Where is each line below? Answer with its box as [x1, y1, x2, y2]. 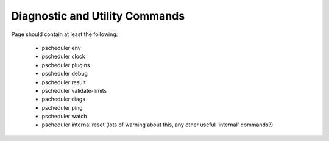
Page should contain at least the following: [11, 31, 118, 38]
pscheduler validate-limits [41, 87, 107, 94]
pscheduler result [41, 78, 87, 85]
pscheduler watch [41, 113, 88, 120]
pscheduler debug [41, 70, 88, 78]
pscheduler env [41, 44, 82, 51]
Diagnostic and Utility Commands [11, 9, 185, 23]
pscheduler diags [41, 95, 85, 103]
